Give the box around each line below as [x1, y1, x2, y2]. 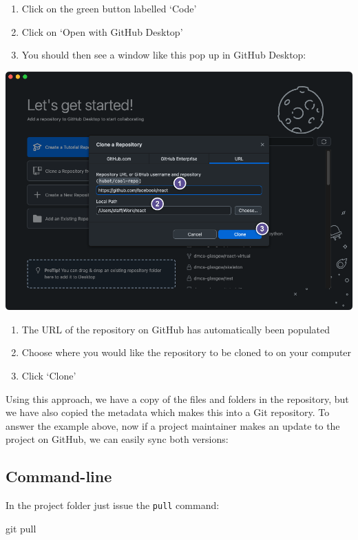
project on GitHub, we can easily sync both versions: [6, 432, 229, 446]
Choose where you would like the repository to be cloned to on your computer [21, 345, 352, 360]
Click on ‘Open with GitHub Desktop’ [21, 24, 183, 39]
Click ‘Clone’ [21, 368, 76, 383]
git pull [6, 521, 36, 535]
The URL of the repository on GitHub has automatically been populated [21, 322, 330, 336]
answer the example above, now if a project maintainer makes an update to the [6, 418, 340, 433]
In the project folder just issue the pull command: [6, 498, 220, 512]
